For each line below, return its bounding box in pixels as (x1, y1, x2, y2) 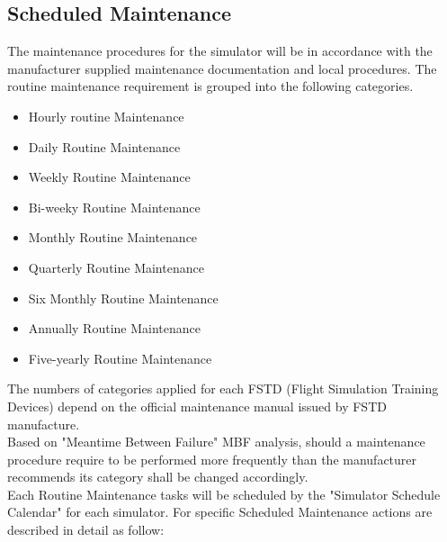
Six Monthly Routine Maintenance (28, 288, 219, 307)
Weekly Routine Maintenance (28, 167, 191, 186)
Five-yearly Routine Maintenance (28, 348, 212, 367)
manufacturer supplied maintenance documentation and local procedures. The (7, 59, 437, 77)
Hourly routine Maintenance (28, 106, 184, 125)
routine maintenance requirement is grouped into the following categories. (7, 77, 414, 95)
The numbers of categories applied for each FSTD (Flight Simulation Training (7, 379, 439, 398)
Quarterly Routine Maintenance (28, 257, 204, 276)
